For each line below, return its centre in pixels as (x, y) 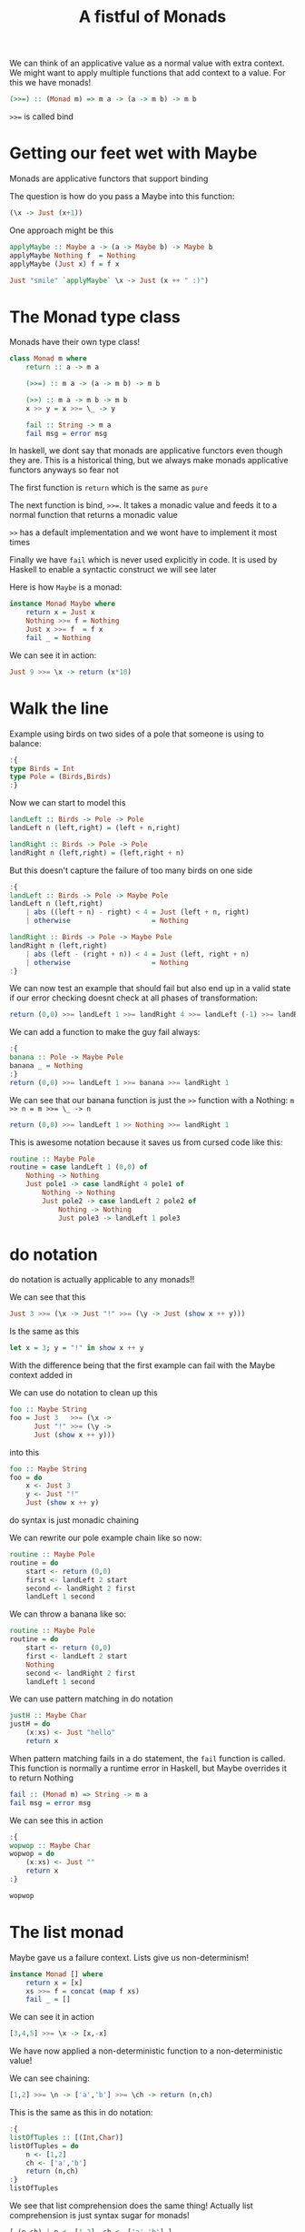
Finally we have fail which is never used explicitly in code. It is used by (143, 560)
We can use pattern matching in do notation (91, 1699)
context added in (41, 1375)
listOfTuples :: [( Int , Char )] (67, 2137)
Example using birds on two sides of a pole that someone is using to (137, 734)
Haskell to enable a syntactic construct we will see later (113, 570)
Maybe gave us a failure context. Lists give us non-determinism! (129, 1957)
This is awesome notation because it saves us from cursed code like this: (146, 1142)
